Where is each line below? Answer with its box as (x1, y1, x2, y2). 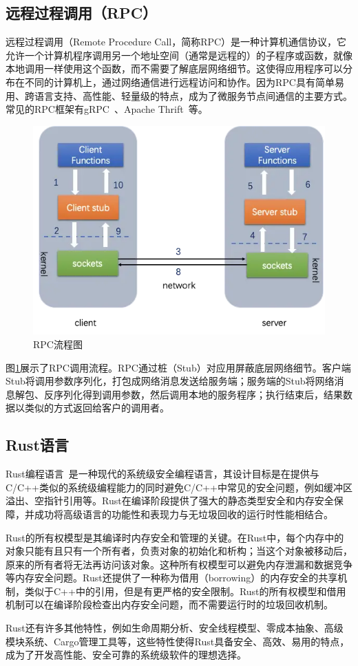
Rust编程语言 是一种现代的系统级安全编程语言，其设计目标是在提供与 (6, 466, 319, 481)
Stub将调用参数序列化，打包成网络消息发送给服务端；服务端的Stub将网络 (6, 374, 335, 388)
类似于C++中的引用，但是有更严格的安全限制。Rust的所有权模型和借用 (24, 583, 346, 598)
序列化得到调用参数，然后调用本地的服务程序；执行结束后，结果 (53, 387, 343, 401)
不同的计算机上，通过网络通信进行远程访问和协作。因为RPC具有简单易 (24, 74, 344, 89)
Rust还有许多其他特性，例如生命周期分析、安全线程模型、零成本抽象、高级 (6, 621, 344, 635)
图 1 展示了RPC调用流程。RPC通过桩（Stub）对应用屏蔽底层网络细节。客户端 (6, 360, 351, 374)
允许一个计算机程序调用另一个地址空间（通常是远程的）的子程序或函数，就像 (6, 47, 352, 62)
